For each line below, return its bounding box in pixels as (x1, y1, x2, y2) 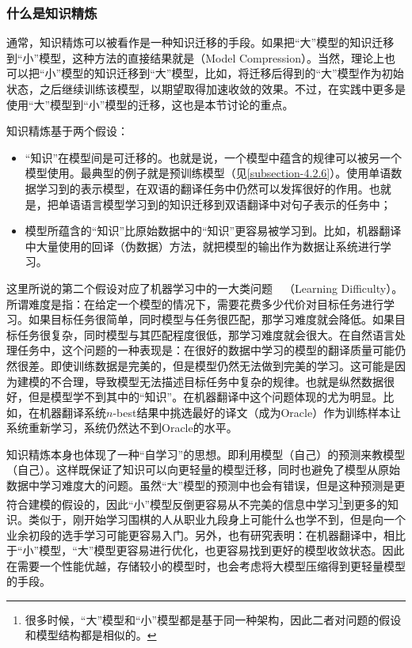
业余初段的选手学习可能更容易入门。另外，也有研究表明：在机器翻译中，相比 (6, 526, 406, 543)
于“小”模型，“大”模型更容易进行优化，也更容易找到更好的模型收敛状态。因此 (6, 542, 405, 559)
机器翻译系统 (39, 404, 106, 420)
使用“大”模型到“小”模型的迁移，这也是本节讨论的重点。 (6, 96, 294, 112)
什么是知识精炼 (6, 2, 97, 22)
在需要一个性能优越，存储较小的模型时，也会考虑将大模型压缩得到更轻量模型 (6, 557, 406, 574)
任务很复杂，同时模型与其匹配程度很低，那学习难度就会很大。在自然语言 (17, 326, 395, 343)
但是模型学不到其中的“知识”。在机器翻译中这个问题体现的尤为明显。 (28, 388, 383, 405)
